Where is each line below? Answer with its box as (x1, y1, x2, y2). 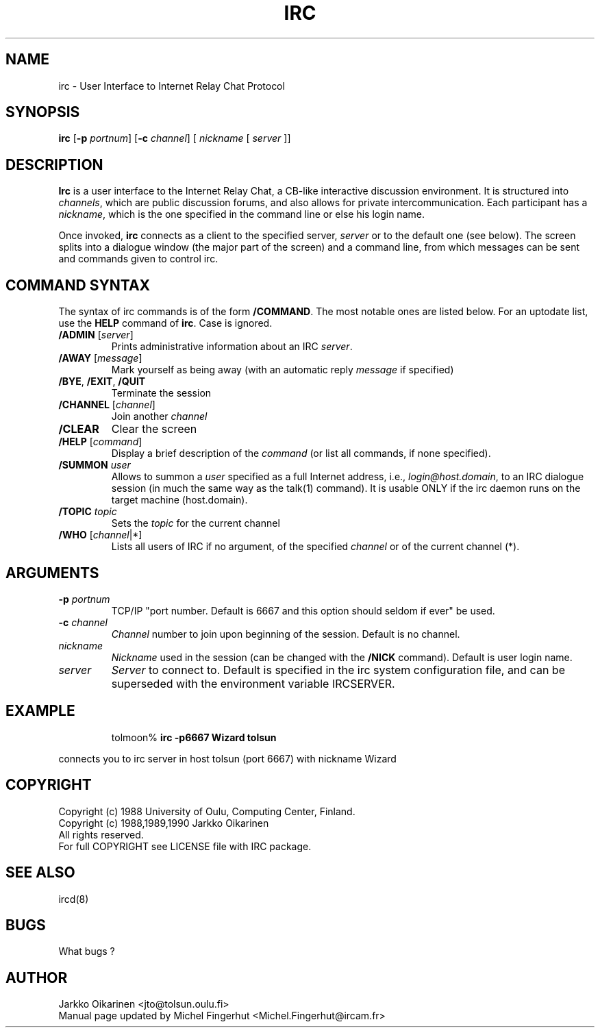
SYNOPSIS (5, 103, 80, 121)
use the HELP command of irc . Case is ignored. (58, 317, 273, 329)
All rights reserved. (58, 828, 144, 841)
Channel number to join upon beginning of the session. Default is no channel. (111, 627, 460, 640)
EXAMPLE (5, 702, 75, 720)
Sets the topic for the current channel (111, 517, 280, 530)
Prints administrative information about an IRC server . (111, 340, 353, 353)
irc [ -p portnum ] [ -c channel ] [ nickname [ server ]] (58, 132, 291, 145)
